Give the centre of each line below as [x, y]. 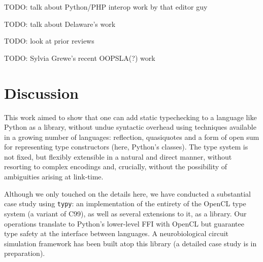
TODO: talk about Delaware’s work [60, 24]
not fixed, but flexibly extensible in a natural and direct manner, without [118, 156]
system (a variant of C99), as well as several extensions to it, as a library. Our [125, 213]
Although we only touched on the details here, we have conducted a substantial [127, 193]
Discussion [41, 92]
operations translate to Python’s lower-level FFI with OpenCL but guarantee [124, 223]
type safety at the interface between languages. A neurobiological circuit [117, 233]
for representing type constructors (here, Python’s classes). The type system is [126, 147]
